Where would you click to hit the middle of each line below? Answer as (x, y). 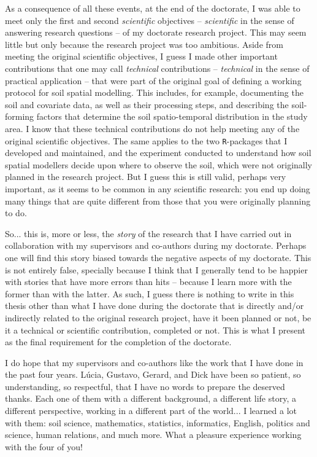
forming (20, 116)
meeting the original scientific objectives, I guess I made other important (141, 56)
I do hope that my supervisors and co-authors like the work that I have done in (154, 362)
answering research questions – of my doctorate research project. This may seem (156, 32)
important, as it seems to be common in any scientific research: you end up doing (158, 188)
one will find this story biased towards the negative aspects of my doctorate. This (158, 257)
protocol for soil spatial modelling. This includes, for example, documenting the (154, 92)
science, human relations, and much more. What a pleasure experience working (153, 435)
